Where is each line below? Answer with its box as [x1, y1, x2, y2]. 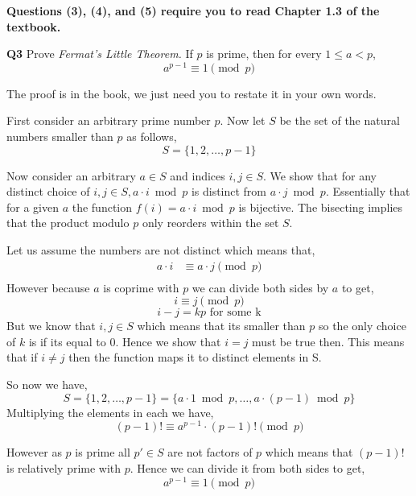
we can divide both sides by [192, 279, 329, 296]
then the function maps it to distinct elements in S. [68, 349, 322, 366]
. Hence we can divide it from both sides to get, [130, 459, 365, 476]
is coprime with [103, 279, 179, 296]
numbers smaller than [6, 128, 113, 145]
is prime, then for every [206, 45, 322, 62]
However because [6, 279, 90, 296]
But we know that [6, 317, 96, 334]
